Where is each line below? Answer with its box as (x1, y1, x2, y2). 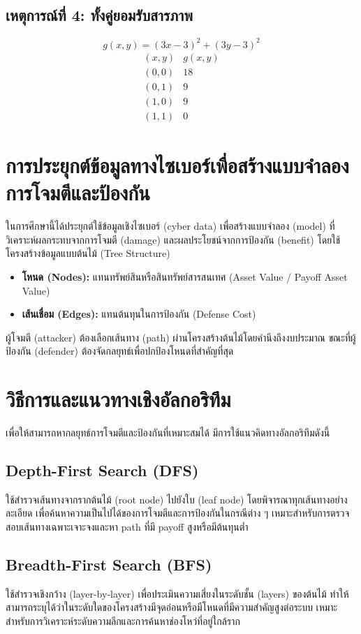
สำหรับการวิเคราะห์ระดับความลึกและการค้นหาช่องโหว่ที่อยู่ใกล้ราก (6, 614, 240, 628)
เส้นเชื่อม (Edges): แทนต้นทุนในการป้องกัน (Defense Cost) (22, 307, 256, 321)
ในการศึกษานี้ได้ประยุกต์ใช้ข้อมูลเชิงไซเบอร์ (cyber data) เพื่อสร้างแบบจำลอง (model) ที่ (6, 219, 335, 233)
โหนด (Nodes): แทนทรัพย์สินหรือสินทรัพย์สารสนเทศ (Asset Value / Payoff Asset (22, 269, 348, 283)
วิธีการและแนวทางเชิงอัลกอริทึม (6, 385, 231, 413)
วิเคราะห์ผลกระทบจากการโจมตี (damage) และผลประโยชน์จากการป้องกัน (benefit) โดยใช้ (6, 232, 341, 246)
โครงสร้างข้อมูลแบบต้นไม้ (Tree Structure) (6, 246, 170, 260)
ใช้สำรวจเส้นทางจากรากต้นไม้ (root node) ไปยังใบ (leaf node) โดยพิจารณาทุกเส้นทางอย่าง (6, 492, 348, 506)
